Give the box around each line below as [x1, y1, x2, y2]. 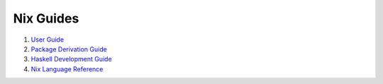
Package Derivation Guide [30, 44, 108, 53]
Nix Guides [13, 11, 79, 26]
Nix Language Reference [30, 64, 104, 73]
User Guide [30, 35, 65, 44]
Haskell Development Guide [30, 55, 113, 64]
